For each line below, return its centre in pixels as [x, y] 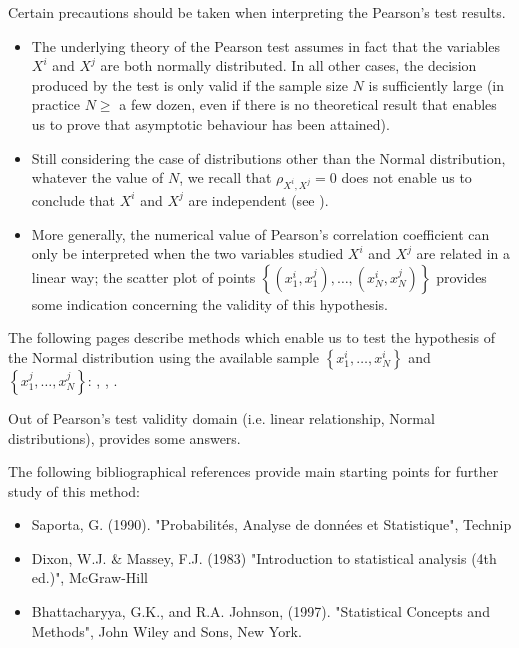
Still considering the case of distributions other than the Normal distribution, [268, 157]
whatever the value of [97, 177]
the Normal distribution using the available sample [164, 356]
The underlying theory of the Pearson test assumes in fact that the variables [266, 45]
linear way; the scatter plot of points [143, 276]
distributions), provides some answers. [124, 437]
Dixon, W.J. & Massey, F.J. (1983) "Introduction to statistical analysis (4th [264, 557]
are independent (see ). [258, 199]
